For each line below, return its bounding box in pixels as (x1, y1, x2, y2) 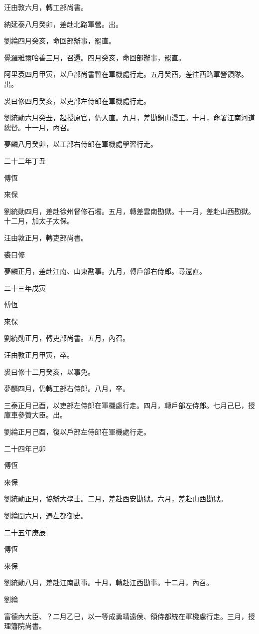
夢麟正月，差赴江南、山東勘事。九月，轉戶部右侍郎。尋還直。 (4, 266, 206, 276)
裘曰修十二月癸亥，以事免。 (4, 366, 95, 377)
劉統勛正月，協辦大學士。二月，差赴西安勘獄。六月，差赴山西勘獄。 (4, 493, 227, 504)
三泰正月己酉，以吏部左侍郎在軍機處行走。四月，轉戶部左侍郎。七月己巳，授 (4, 400, 255, 410)
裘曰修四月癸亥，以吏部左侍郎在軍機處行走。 (4, 95, 150, 106)
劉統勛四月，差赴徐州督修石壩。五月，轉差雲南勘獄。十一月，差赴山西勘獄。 (4, 206, 255, 216)
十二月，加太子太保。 (4, 215, 74, 226)
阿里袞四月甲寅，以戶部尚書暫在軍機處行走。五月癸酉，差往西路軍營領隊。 (4, 69, 248, 79)
